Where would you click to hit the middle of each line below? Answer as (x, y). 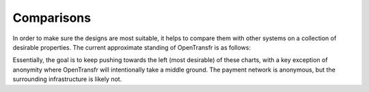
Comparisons (52, 18)
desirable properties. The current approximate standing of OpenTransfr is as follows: (132, 47)
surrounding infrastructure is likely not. (67, 79)
